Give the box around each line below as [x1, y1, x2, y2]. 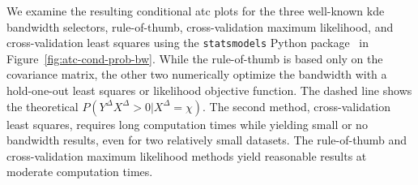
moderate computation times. [6, 163, 153, 180]
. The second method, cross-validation [203, 97, 391, 114]
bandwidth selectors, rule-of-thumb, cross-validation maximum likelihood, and [6, 18, 394, 35]
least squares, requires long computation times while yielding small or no [6, 115, 368, 132]
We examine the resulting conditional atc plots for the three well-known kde [6, 2, 385, 19]
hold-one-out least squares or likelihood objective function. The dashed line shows [6, 82, 412, 99]
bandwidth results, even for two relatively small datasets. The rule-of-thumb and [6, 131, 407, 148]
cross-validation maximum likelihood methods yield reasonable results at [6, 147, 367, 164]
